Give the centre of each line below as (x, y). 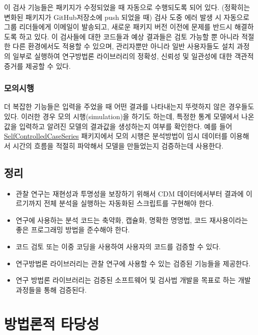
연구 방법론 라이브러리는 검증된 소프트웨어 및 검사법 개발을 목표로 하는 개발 (133, 280)
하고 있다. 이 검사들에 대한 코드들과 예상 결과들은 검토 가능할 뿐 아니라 (129, 36)
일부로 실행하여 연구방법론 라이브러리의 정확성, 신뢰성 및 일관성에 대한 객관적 (133, 56)
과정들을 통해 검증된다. (51, 289)
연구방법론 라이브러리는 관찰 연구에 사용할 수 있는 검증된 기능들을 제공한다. (133, 263)
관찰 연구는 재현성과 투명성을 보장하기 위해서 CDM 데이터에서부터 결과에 (130, 193)
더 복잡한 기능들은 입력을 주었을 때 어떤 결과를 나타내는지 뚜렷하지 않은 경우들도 (129, 106)
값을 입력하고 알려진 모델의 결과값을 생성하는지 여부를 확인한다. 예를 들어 (118, 126)
